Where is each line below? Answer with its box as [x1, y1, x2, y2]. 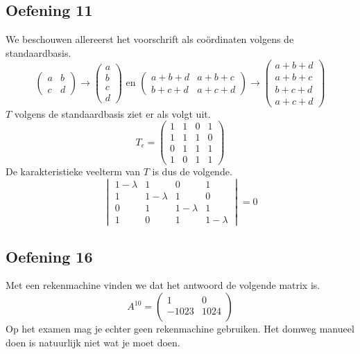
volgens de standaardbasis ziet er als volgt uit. [14, 106, 211, 121]
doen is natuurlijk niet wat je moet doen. [6, 335, 180, 349]
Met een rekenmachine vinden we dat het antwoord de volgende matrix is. [6, 278, 320, 292]
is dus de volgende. [152, 164, 232, 179]
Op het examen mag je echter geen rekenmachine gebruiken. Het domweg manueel [6, 321, 354, 336]
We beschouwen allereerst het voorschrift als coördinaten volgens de [6, 32, 294, 46]
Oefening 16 [6, 245, 93, 267]
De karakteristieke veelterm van [6, 164, 141, 179]
